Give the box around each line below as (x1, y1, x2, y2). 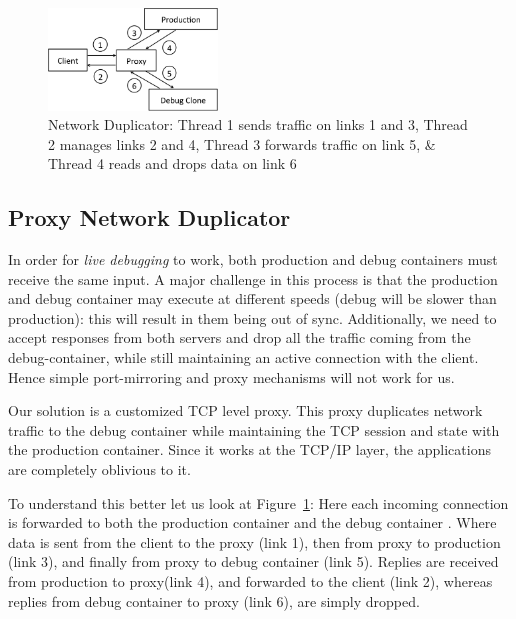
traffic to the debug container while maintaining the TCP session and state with (8, 419, 500, 440)
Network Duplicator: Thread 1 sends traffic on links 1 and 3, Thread (48, 114, 468, 135)
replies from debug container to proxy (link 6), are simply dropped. (8, 590, 420, 611)
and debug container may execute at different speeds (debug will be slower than (8, 288, 497, 309)
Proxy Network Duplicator (8, 202, 291, 233)
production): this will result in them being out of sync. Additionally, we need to (8, 307, 497, 328)
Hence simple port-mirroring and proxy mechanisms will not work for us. (8, 366, 455, 387)
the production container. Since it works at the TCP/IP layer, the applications (8, 439, 491, 460)
